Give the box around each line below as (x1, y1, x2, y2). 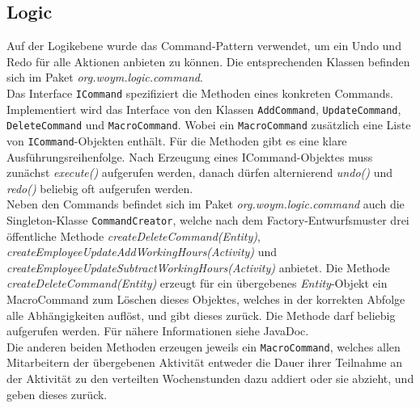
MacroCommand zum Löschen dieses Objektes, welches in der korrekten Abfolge (6, 291, 405, 308)
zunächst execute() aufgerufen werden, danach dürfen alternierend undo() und (6, 164, 393, 181)
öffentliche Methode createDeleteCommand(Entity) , (6, 227, 261, 244)
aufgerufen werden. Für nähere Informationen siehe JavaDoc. (6, 322, 309, 339)
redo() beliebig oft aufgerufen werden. (6, 179, 193, 196)
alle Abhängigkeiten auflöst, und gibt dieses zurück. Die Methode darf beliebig (6, 306, 396, 323)
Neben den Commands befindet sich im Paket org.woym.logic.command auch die (6, 196, 405, 212)
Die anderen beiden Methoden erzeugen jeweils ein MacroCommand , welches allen (6, 338, 401, 355)
